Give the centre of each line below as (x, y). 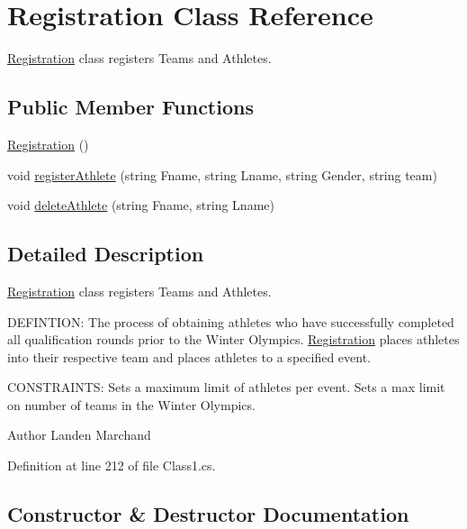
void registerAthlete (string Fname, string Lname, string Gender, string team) (222, 174)
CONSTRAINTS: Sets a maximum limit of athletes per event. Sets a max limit (226, 387)
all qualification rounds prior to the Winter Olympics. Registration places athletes (233, 339)
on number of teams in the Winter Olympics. (131, 404)
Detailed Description (106, 254)
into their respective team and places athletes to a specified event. (189, 356)
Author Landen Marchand (79, 435)
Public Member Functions (130, 107)
